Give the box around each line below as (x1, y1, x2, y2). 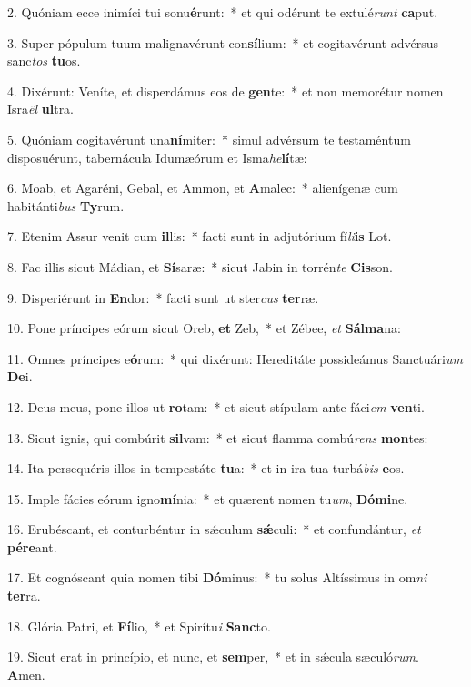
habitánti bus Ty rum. (7, 196, 125, 215)
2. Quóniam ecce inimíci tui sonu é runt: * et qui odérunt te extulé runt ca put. (7, 3, 438, 21)
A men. (7, 664, 45, 683)
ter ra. (7, 586, 41, 605)
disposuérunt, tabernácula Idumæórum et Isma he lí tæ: (7, 147, 307, 167)
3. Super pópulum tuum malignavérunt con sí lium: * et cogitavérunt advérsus (7, 33, 438, 52)
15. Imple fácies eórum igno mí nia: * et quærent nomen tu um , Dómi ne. (7, 489, 408, 508)
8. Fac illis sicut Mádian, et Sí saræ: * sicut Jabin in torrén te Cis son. (7, 257, 393, 276)
